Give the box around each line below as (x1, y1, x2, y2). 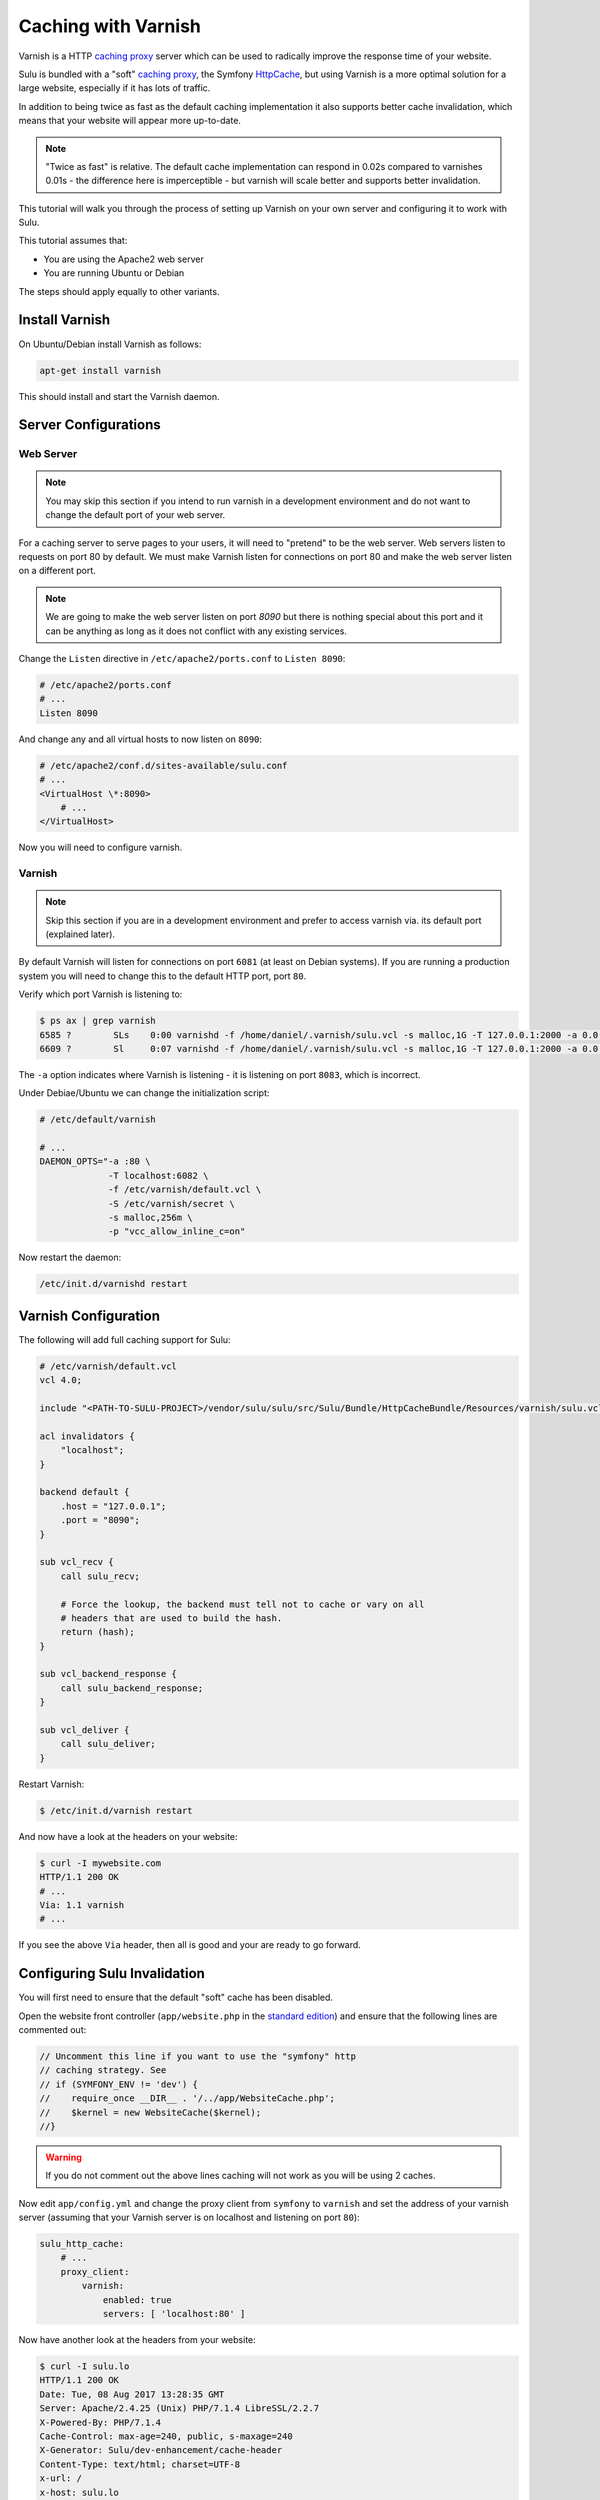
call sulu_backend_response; (60, 1682, 204, 1694)
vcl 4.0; (39, 1375, 83, 1386)
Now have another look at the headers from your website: (18, 2334, 257, 2345)
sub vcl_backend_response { (39, 1668, 177, 1680)
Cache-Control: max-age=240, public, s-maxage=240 (39, 2430, 294, 2442)
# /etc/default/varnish (39, 1114, 157, 1125)
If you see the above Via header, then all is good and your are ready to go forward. (18, 1939, 362, 1951)
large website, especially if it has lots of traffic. (18, 82, 211, 94)
